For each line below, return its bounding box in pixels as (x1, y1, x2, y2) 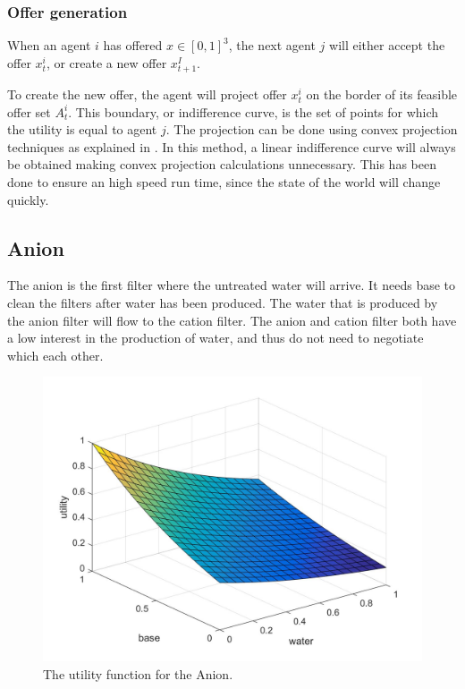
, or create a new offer (46, 53, 167, 72)
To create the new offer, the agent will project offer (7, 84, 287, 103)
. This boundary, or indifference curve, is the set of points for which (68, 102, 439, 121)
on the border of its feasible (306, 84, 458, 103)
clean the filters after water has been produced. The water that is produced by (7, 293, 438, 311)
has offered (103, 36, 163, 55)
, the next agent (228, 36, 316, 55)
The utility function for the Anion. (43, 664, 233, 683)
